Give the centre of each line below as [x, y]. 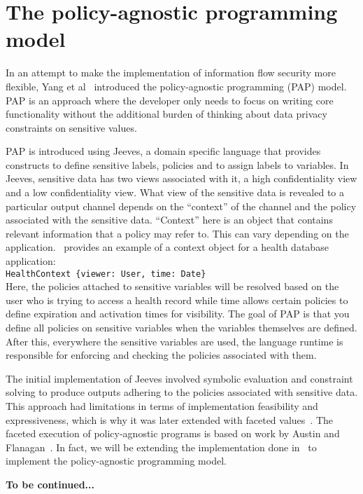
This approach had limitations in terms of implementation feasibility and [162, 406]
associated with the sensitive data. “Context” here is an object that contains [169, 220]
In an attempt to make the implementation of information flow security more [171, 73]
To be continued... [50, 484]
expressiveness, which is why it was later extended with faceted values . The [170, 419]
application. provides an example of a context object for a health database [167, 247]
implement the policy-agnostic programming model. [116, 461]
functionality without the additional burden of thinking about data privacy [166, 114]
